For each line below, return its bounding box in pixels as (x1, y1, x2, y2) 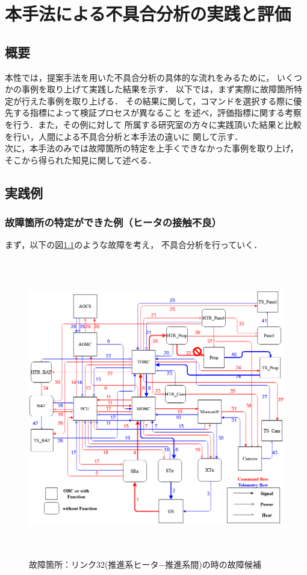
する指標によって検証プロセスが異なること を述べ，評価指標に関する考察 (13, 106, 302, 119)
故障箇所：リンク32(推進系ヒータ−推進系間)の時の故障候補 (29, 558, 261, 570)
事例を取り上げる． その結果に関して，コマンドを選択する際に (46, 94, 294, 107)
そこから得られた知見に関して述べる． (5, 153, 157, 166)
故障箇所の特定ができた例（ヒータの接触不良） (5, 215, 222, 230)
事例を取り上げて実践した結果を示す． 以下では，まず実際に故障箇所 (21, 83, 294, 95)
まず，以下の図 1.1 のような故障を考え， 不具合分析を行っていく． (5, 238, 262, 251)
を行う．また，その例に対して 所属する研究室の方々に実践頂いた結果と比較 (5, 118, 302, 130)
